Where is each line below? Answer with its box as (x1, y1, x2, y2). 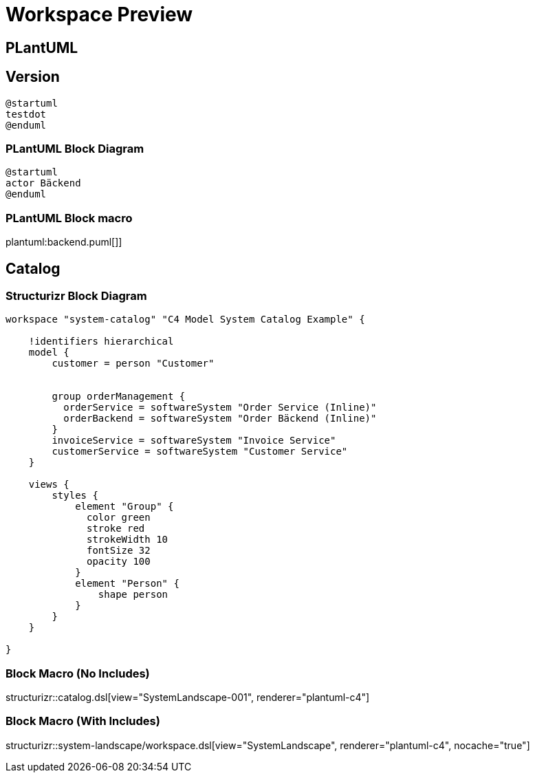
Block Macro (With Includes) (6, 714, 160, 728)
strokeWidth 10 (87, 534, 168, 545)
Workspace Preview (6, 3, 193, 26)
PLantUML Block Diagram (6, 141, 144, 155)
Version (6, 68, 60, 86)
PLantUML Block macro (6, 210, 133, 225)
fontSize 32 (87, 545, 151, 557)
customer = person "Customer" (52, 358, 215, 369)
